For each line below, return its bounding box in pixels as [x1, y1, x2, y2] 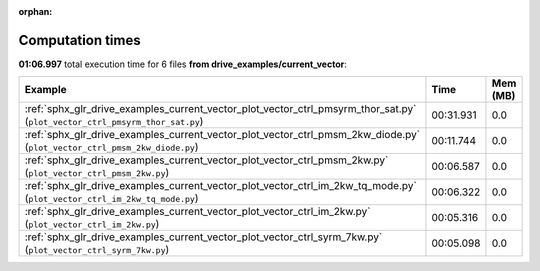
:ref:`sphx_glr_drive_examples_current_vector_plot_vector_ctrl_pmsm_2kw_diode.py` [24, 128, 420, 142]
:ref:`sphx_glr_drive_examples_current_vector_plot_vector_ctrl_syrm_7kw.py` [24, 230, 383, 244]
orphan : [18, 6, 53, 17]
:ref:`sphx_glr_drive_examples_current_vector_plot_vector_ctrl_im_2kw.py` [24, 205, 371, 219]
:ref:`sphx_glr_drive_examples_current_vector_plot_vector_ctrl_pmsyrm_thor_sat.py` [24, 102, 417, 116]
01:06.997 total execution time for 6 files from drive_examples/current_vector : [18, 58, 347, 70]
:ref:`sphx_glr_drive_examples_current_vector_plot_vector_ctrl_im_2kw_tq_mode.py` [24, 179, 417, 193]
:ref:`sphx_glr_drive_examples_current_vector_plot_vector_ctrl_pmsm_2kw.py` [24, 153, 389, 167]
